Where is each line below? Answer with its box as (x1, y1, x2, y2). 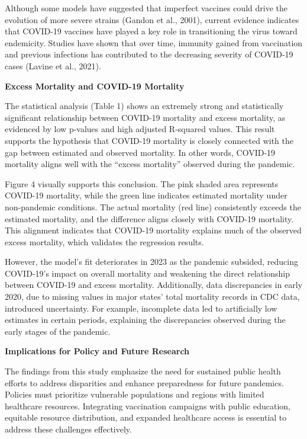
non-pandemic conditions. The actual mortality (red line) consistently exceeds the (5, 200, 301, 213)
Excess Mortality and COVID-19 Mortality (5, 79, 185, 92)
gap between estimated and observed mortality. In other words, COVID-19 (5, 146, 276, 158)
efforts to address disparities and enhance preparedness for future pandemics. (5, 376, 284, 389)
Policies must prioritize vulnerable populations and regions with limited (5, 388, 264, 400)
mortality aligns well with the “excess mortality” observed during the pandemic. (5, 158, 295, 170)
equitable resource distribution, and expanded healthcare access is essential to (5, 411, 287, 424)
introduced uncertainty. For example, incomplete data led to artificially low (5, 302, 277, 314)
